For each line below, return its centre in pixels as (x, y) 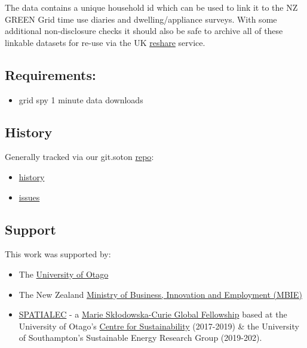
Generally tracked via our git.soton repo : (79, 157)
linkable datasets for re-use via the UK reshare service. (105, 42)
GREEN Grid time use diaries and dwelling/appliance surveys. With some (141, 19)
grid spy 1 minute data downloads (81, 99)
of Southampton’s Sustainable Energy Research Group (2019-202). (140, 338)
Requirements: (50, 74)
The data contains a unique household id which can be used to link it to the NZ (151, 7)
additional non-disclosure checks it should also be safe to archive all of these (144, 31)
